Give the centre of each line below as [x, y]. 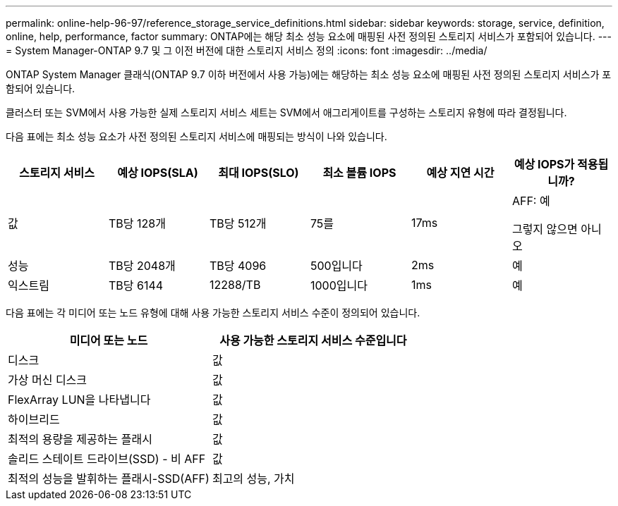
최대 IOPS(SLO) [259, 173]
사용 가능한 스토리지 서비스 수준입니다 [313, 340]
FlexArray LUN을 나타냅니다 [79, 400]
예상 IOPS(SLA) [158, 173]
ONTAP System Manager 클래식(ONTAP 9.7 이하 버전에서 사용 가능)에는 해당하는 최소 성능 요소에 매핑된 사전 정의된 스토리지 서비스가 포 [309, 74]
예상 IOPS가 [544, 164]
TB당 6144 [136, 285]
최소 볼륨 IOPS [359, 173]
